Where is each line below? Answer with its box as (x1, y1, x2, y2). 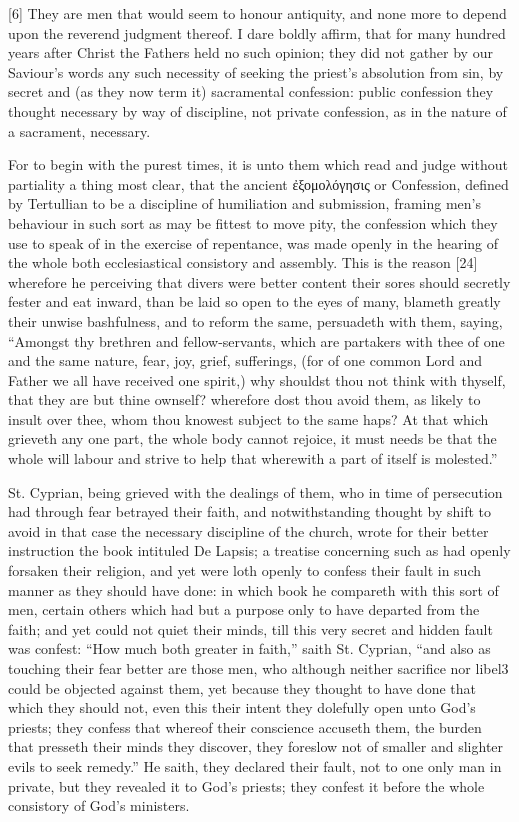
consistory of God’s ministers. (8, 795, 190, 816)
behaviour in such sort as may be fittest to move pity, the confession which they (8, 212, 498, 233)
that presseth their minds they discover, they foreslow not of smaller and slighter (8, 736, 504, 757)
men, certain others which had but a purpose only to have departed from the (8, 599, 480, 620)
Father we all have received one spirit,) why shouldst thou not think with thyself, (8, 369, 506, 390)
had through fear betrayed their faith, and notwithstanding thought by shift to (8, 501, 492, 522)
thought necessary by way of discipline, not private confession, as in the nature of (8, 100, 507, 121)
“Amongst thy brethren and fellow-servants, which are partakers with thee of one (8, 330, 505, 351)
